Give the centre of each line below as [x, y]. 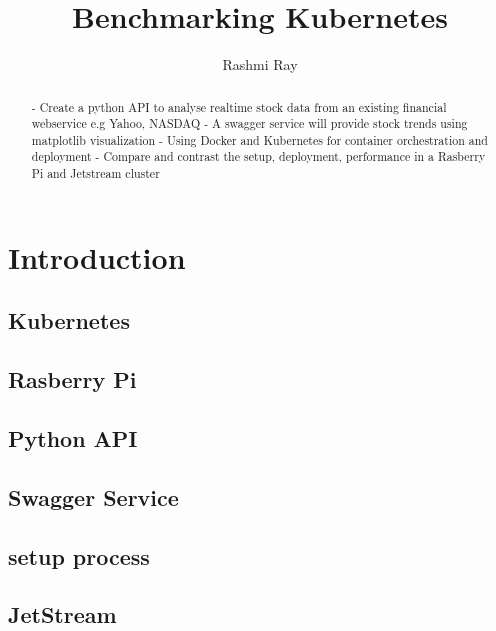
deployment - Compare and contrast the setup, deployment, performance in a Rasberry [258, 156]
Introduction [97, 256]
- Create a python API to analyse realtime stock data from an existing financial [239, 106]
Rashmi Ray [260, 64]
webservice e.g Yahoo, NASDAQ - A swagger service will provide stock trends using [249, 123]
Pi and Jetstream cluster [95, 173]
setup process [79, 555]
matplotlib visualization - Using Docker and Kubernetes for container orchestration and [259, 139]
